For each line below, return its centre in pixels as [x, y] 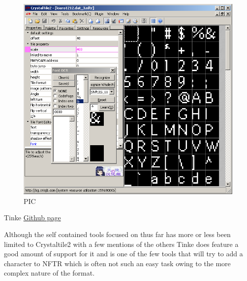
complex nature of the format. [49, 273]
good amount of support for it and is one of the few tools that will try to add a [123, 254]
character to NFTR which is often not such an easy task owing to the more [117, 263]
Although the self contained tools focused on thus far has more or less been [117, 234]
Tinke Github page [32, 218]
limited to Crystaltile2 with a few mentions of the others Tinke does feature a [121, 244]
